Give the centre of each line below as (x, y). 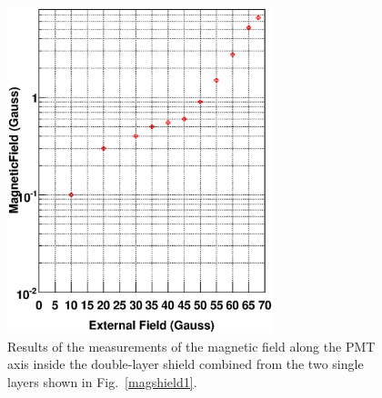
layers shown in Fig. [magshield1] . (102, 381)
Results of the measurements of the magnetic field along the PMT (191, 346)
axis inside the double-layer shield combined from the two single (186, 364)
